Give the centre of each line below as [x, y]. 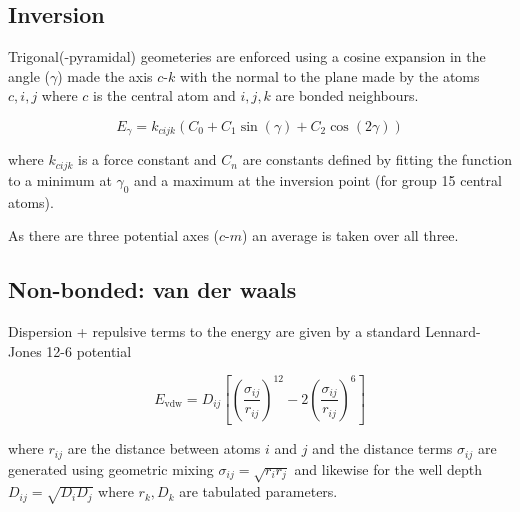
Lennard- [453, 331]
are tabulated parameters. [258, 491]
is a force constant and [147, 159]
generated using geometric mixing [111, 468]
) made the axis [105, 75]
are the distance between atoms [164, 448]
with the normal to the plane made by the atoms [329, 75]
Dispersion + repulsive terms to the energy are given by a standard [214, 331]
